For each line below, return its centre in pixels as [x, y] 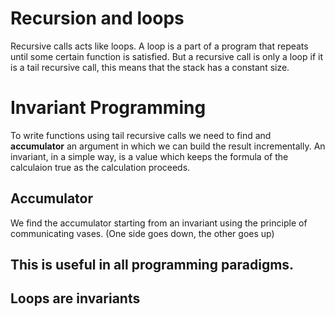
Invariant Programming [108, 108]
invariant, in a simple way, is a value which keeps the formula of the [149, 156]
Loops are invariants [75, 298]
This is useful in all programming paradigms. [152, 265]
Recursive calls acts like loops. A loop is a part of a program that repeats [159, 46]
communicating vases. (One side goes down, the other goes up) [142, 233]
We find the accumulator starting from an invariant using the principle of [159, 223]
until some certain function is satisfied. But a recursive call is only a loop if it [166, 56]
